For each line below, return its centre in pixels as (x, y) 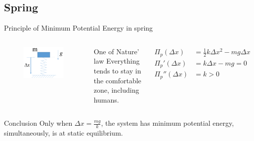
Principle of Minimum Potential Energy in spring (79, 28)
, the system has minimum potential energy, (168, 123)
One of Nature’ (116, 51)
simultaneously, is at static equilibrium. (63, 133)
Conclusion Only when (38, 123)
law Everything (117, 61)
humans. (106, 99)
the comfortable (117, 80)
